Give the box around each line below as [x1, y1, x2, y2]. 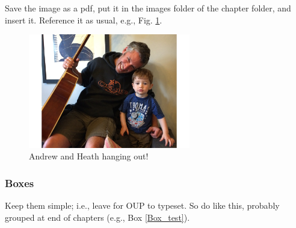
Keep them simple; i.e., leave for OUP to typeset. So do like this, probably [5, 199, 280, 212]
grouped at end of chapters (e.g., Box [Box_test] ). [5, 211, 190, 223]
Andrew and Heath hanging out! [29, 150, 149, 162]
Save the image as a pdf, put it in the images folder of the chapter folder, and [5, 2, 291, 14]
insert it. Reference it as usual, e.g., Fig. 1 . [5, 13, 162, 26]
